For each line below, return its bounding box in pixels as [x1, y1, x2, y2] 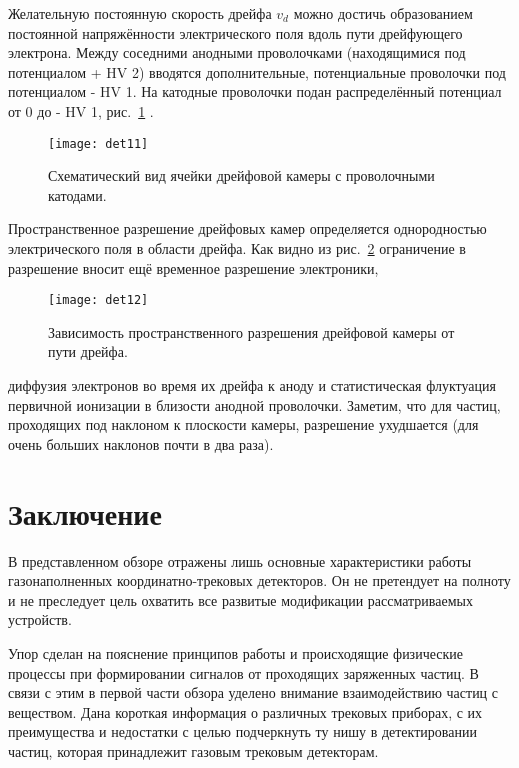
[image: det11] [48, 136, 149, 151]
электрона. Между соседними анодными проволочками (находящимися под [8, 42, 466, 63]
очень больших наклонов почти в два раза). [8, 433, 274, 454]
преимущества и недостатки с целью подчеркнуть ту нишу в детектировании [8, 721, 477, 742]
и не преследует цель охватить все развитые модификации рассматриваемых [8, 589, 473, 610]
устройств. [8, 609, 72, 630]
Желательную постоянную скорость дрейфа [8, 3, 272, 23]
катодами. [48, 184, 107, 205]
